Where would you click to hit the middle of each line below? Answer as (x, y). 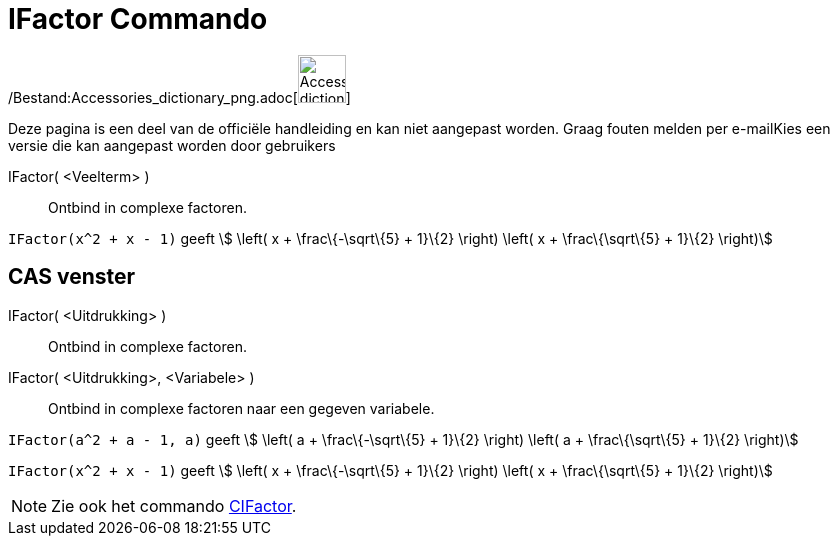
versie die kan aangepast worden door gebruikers (172, 145)
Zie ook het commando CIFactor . (174, 505)
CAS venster (72, 277)
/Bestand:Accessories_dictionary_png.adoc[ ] (179, 97)
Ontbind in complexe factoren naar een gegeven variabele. (241, 408)
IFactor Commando (138, 19)
